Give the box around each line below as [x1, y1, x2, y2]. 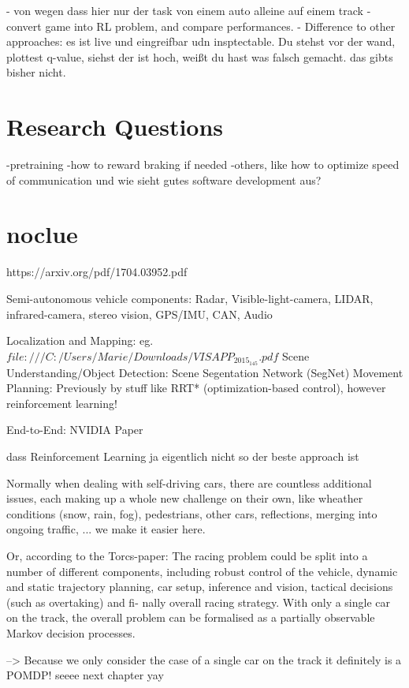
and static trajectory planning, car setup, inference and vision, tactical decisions [6, 578, 393, 595]
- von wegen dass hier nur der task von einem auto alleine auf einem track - [6, 2, 371, 18]
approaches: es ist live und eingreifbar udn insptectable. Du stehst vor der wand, [6, 33, 396, 50]
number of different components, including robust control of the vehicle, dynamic [6, 563, 398, 579]
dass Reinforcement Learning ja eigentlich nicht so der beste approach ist [6, 448, 359, 465]
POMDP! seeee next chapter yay [6, 667, 164, 683]
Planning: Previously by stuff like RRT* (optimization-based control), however [6, 380, 386, 396]
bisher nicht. [6, 64, 66, 80]
